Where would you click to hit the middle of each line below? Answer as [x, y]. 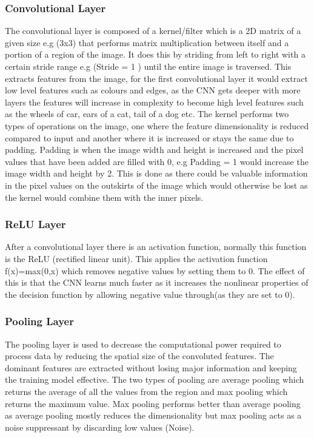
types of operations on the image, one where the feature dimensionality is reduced [157, 125]
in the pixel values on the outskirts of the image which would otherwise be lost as [156, 185]
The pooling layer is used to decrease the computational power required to [143, 344]
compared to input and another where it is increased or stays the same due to [149, 137]
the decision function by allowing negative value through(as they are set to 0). [150, 294]
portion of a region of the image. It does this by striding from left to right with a [155, 54]
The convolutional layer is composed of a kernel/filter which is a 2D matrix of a [153, 31]
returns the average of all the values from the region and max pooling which [146, 391]
